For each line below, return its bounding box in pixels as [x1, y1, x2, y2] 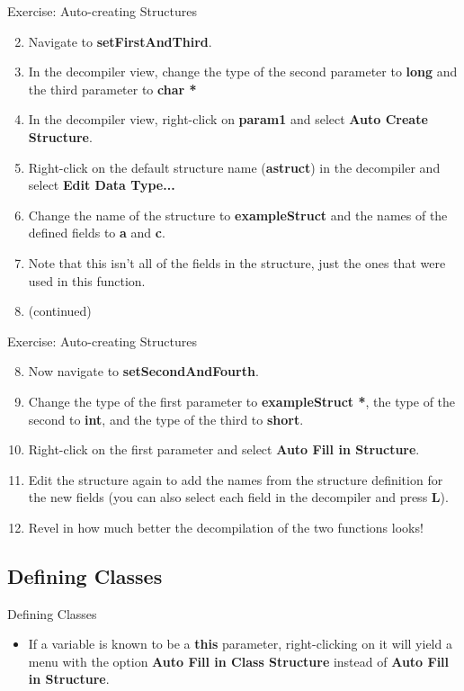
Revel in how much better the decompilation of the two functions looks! [28, 517, 424, 536]
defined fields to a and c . [28, 223, 165, 242]
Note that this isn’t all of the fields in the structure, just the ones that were [28, 253, 446, 272]
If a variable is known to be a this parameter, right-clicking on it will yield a [28, 634, 452, 653]
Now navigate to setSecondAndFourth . [28, 362, 259, 381]
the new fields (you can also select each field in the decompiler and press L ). [28, 488, 449, 507]
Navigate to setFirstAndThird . [28, 31, 212, 50]
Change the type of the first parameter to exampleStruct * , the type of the [28, 391, 456, 410]
